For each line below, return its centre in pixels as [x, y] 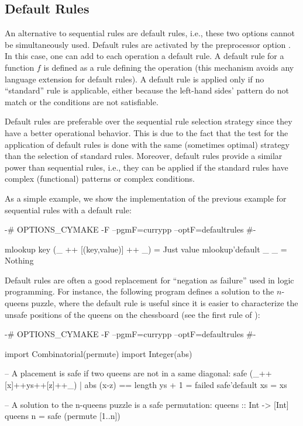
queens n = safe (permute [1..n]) [63, 416]
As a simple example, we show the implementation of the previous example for [146, 198]
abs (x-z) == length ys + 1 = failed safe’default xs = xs [186, 385]
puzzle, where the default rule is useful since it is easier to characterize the [165, 303]
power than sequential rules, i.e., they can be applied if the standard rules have [147, 167]
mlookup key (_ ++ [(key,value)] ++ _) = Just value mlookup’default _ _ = [146, 249]
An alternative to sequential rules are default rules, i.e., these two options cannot [150, 33]
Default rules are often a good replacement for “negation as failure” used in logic [149, 280]
